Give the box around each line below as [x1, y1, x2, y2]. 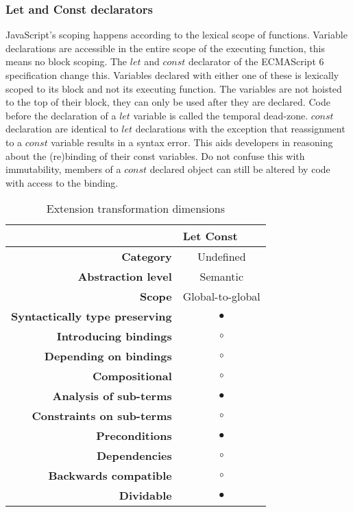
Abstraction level [77, 268, 172, 285]
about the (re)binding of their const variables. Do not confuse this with [5, 148, 305, 163]
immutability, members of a [5, 162, 121, 176]
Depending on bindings [44, 348, 172, 364]
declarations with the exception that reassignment [135, 121, 345, 136]
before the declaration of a [5, 108, 117, 122]
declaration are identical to [5, 121, 119, 136]
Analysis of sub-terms [52, 388, 172, 404]
